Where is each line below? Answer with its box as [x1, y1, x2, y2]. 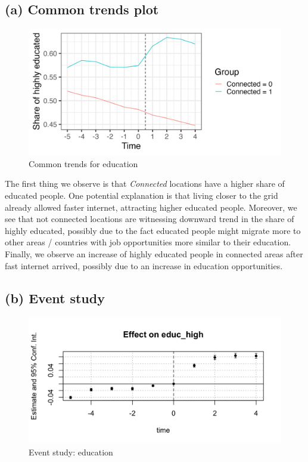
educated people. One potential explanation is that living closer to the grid [5, 189, 278, 201]
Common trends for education [29, 157, 138, 170]
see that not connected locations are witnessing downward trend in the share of [5, 212, 294, 225]
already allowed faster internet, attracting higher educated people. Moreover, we [5, 201, 297, 213]
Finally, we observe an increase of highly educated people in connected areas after [5, 247, 303, 260]
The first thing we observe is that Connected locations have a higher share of [5, 177, 285, 190]
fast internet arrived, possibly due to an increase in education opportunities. [5, 259, 283, 272]
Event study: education [29, 445, 113, 458]
